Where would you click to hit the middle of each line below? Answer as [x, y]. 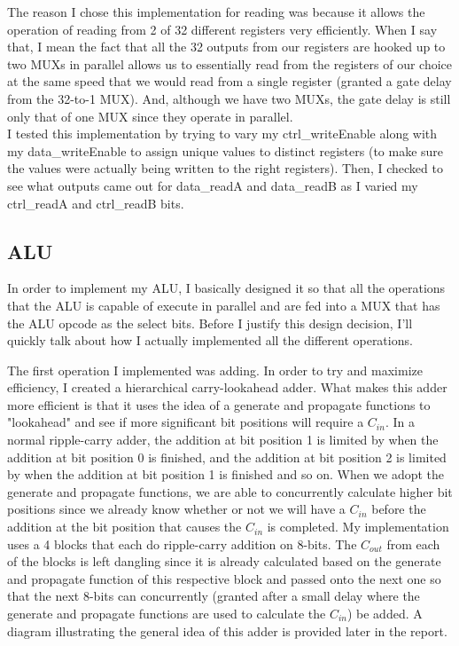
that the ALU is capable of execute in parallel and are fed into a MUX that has [224, 305]
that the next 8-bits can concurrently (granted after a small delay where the [214, 596]
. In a [400, 422]
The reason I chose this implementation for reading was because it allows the [216, 12]
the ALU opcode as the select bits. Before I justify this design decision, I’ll [210, 323]
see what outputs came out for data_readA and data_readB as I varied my [213, 185]
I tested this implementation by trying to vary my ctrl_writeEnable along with [222, 134]
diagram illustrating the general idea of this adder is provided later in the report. [227, 630]
